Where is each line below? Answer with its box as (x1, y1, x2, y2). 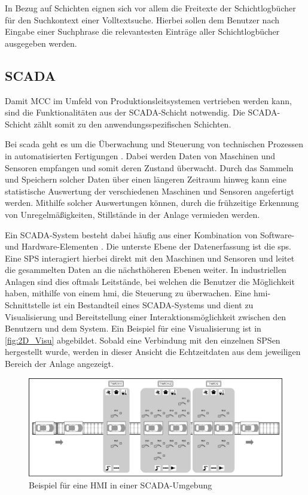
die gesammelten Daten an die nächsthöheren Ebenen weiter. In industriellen (5, 263, 286, 276)
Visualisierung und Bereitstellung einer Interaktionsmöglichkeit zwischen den (5, 310, 286, 323)
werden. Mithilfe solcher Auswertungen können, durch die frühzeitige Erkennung (5, 196, 299, 209)
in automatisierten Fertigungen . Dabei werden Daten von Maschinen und (5, 149, 276, 162)
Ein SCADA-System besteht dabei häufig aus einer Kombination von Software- (5, 228, 295, 241)
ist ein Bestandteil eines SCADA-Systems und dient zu (52, 299, 254, 311)
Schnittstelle (5, 299, 50, 311)
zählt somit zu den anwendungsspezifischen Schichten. (33, 117, 231, 130)
